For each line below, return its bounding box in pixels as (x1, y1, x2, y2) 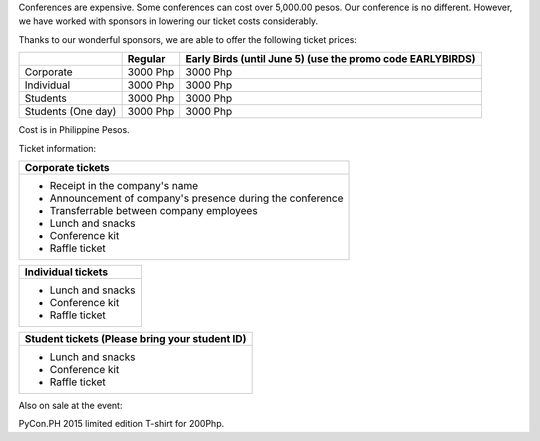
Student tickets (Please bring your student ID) (24, 331, 247, 345)
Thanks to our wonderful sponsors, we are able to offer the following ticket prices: (18, 33, 357, 45)
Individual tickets (24, 265, 109, 279)
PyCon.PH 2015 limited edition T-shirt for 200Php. (18, 418, 225, 430)
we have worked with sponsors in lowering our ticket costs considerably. (18, 15, 319, 27)
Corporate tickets (24, 160, 110, 174)
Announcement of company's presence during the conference (49, 191, 344, 205)
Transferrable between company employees (49, 203, 259, 217)
